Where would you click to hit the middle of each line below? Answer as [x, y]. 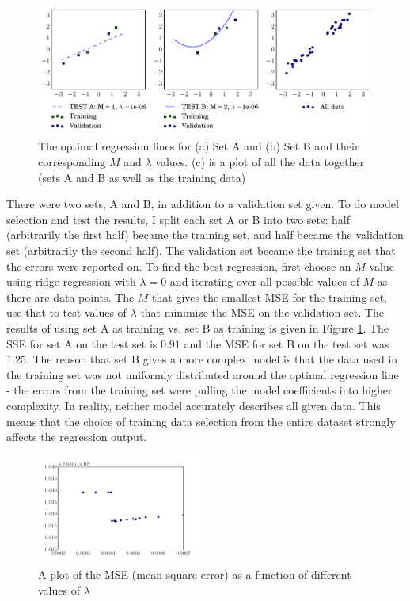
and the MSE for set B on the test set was [287, 343]
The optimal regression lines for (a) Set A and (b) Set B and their [199, 146]
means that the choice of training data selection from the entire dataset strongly [201, 421]
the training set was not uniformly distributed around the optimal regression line [203, 374]
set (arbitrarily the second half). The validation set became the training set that [201, 251]
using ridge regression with [71, 281]
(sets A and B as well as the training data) [142, 177]
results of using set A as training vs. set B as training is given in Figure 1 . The [198, 328]
